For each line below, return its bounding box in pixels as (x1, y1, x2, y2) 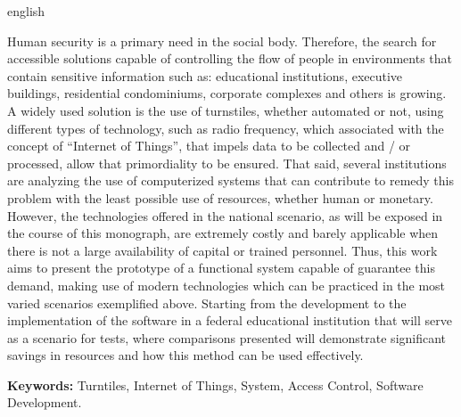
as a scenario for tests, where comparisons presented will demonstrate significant (7, 328, 447, 347)
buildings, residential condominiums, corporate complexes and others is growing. (7, 84, 447, 102)
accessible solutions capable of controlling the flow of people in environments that (7, 49, 453, 68)
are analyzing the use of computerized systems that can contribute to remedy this (7, 171, 455, 190)
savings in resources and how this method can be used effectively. (7, 346, 364, 364)
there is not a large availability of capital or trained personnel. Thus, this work (7, 241, 438, 259)
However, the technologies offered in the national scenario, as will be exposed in (7, 206, 443, 225)
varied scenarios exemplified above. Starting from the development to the (7, 293, 407, 312)
